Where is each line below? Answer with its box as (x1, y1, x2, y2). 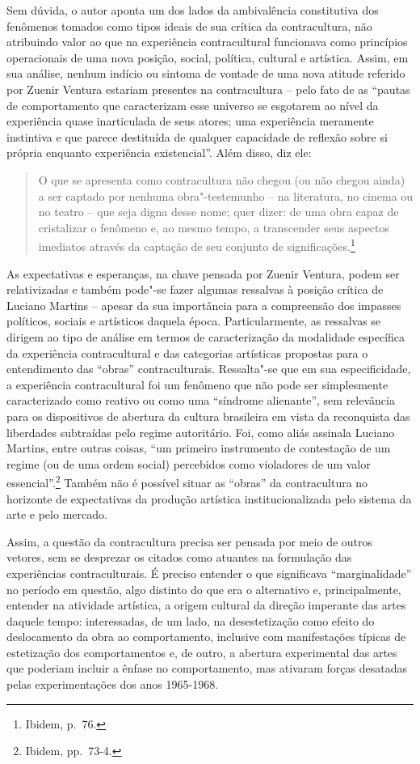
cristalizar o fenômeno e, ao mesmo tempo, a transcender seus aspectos (38, 219, 390, 236)
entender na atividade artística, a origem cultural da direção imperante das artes (6, 596, 406, 613)
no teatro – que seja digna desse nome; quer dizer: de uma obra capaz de (38, 203, 399, 220)
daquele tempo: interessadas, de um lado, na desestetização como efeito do (6, 612, 375, 629)
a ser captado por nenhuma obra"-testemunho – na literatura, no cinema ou (38, 187, 414, 204)
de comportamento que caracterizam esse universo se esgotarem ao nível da (6, 96, 379, 113)
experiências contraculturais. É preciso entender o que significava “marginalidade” (6, 564, 412, 581)
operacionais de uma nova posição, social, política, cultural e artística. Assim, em (6, 49, 409, 66)
